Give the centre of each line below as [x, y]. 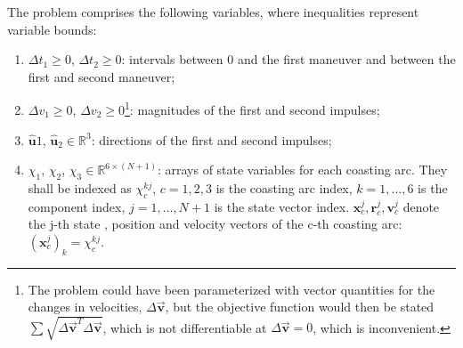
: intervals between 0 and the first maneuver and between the [288, 59]
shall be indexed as [80, 188]
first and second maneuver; [102, 76]
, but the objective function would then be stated [300, 307]
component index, [77, 206]
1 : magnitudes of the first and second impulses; [252, 109]
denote [421, 206]
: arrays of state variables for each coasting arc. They [302, 170]
